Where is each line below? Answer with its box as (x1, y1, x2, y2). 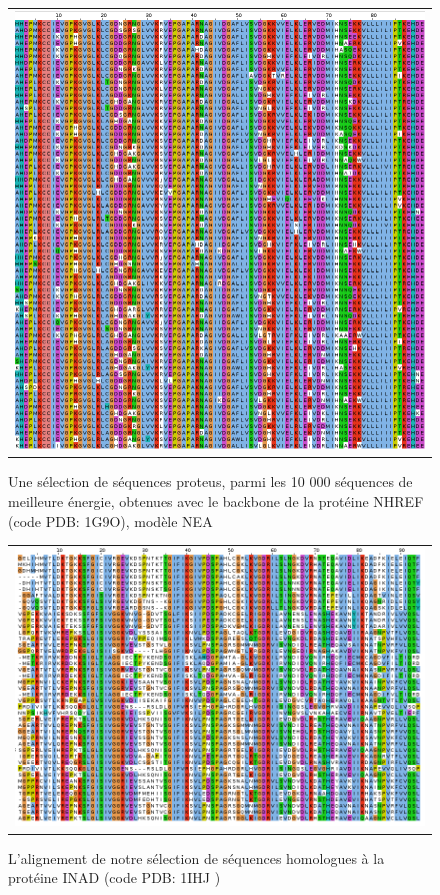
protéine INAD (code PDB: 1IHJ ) (8, 867, 221, 888)
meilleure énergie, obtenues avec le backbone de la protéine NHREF (8, 490, 424, 511)
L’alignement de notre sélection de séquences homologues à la (8, 847, 385, 868)
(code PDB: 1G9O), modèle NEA (8, 510, 213, 531)
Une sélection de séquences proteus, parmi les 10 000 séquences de (8, 471, 413, 492)
